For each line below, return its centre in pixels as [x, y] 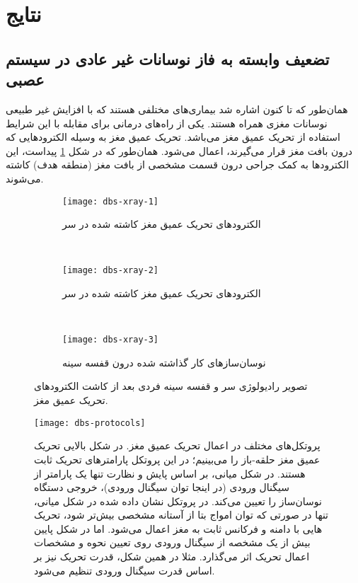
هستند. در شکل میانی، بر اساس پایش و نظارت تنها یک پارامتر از [170, 473]
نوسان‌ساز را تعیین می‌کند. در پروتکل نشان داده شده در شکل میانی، [178, 501]
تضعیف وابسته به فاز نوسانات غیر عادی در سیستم [168, 58]
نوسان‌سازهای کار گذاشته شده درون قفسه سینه [164, 362]
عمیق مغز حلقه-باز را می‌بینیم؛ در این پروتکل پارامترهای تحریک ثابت [177, 459]
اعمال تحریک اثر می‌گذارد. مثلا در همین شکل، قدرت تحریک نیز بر [172, 556]
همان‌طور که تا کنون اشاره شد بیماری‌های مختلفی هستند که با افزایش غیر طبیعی [177, 109]
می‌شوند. [25, 178]
